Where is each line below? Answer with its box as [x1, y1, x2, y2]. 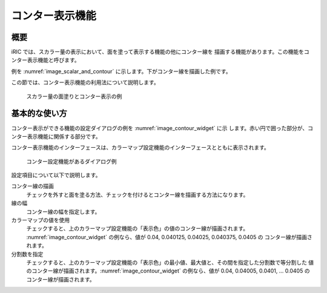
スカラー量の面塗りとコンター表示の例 [26, 93, 122, 100]
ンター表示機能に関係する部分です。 [11, 133, 101, 140]
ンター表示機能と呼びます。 [11, 56, 80, 64]
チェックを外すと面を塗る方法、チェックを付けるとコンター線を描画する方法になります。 [26, 191, 249, 198]
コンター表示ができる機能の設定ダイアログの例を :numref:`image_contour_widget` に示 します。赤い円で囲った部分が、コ [11, 124, 313, 131]
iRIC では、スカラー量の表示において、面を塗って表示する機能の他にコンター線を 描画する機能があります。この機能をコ [11, 48, 310, 56]
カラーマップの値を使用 [11, 217, 70, 224]
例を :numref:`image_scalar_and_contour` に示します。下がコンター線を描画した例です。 [11, 67, 231, 75]
